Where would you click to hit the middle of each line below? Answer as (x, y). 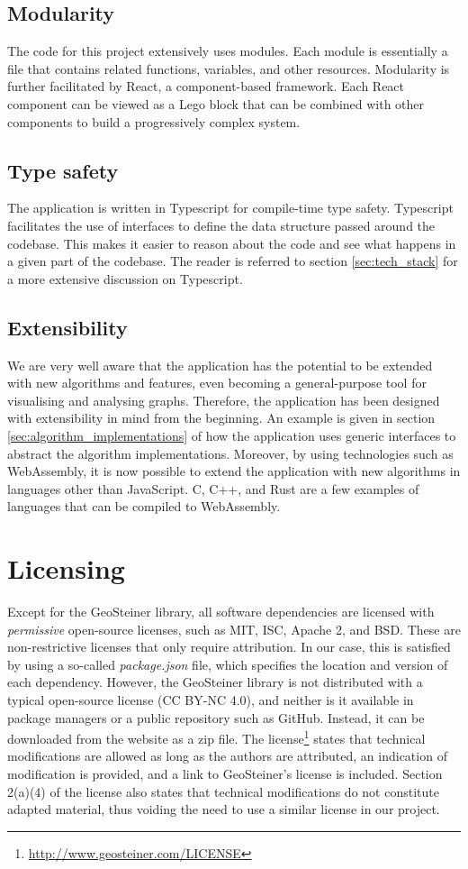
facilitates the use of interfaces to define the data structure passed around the (221, 225)
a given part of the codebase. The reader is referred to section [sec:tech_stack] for (233, 261)
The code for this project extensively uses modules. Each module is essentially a (228, 51)
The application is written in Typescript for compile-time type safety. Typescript (230, 208)
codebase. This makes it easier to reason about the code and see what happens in (232, 243)
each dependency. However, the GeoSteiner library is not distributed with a (215, 682)
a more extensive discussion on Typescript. (125, 278)
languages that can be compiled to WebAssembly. (144, 506)
